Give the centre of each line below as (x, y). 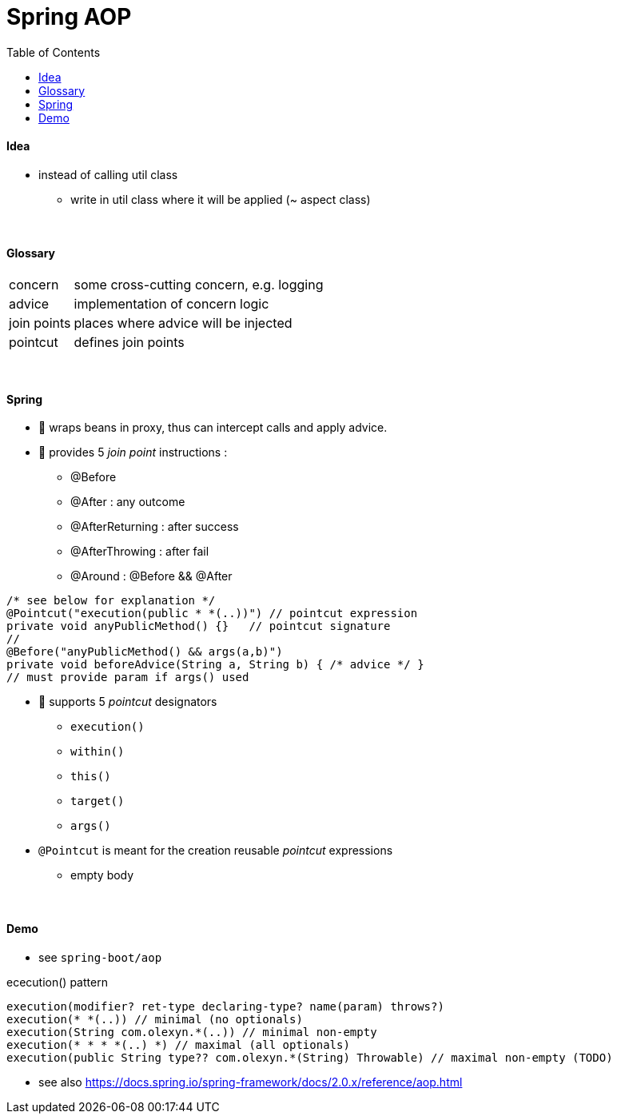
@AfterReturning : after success (155, 527)
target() (98, 801)
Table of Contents (54, 52)
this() (91, 777)
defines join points (129, 343)
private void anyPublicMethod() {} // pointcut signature (199, 626)
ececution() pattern (57, 982)
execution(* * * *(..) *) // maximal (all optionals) (178, 1044)
